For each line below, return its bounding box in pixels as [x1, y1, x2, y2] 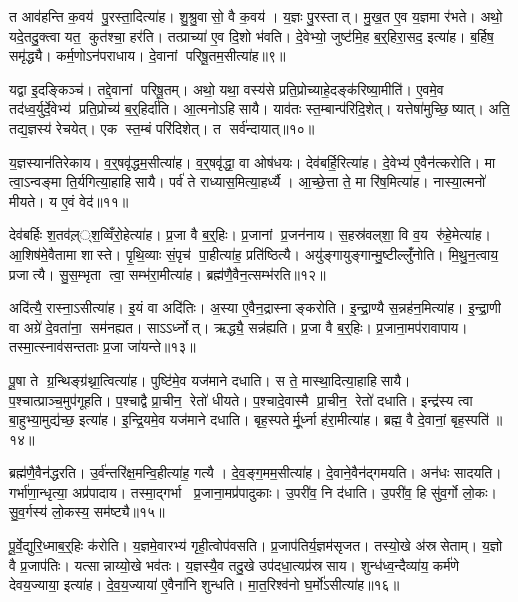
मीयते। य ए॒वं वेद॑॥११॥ [9, 190, 129, 211]
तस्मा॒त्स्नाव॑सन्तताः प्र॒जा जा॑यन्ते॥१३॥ [9, 336, 196, 357]
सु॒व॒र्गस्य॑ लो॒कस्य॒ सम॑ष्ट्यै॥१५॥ [9, 501, 165, 522]
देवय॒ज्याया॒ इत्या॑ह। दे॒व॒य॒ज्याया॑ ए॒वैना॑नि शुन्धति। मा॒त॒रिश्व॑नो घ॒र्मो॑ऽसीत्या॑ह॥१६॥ [9, 574, 400, 595]
